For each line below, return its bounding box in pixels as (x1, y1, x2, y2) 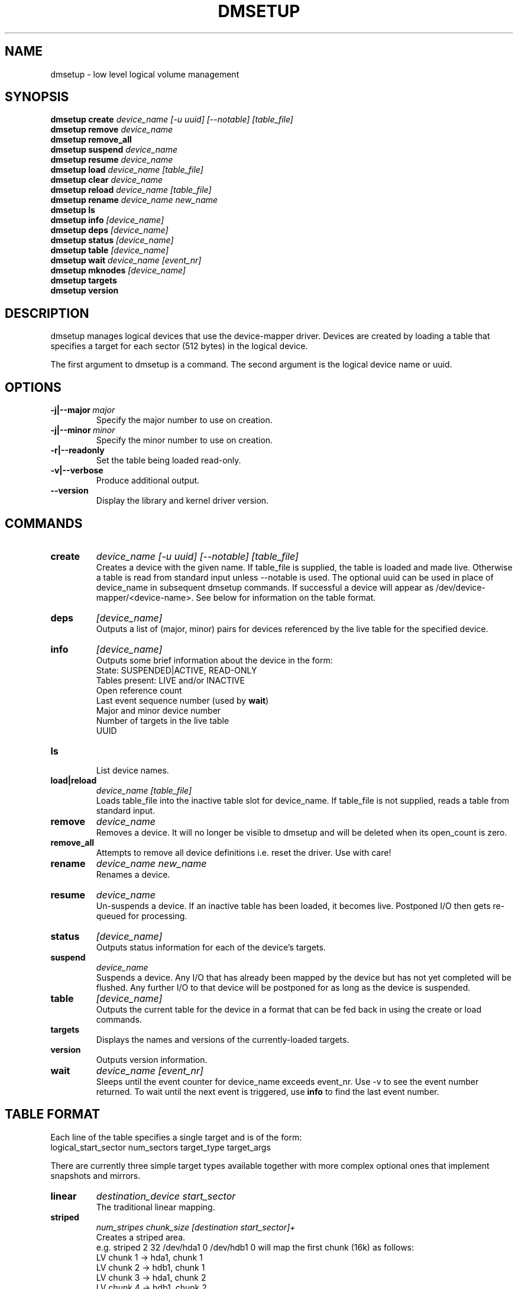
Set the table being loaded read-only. (96, 455, 241, 466)
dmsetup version (50, 285, 119, 296)
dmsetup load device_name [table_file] (50, 165, 203, 175)
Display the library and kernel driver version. (96, 495, 269, 506)
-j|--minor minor (50, 425, 115, 436)
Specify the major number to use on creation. (96, 415, 273, 426)
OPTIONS (5, 379, 61, 395)
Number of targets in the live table (96, 715, 229, 726)
